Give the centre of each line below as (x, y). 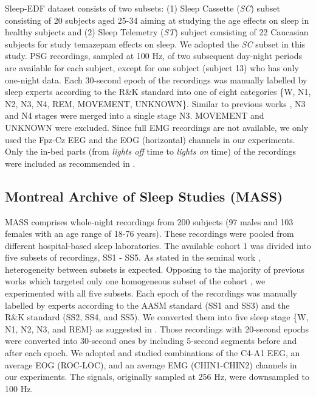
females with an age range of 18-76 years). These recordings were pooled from (149, 234)
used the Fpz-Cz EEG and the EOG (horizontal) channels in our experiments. (150, 139)
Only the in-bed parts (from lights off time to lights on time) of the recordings (150, 151)
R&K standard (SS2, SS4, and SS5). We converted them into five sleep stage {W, (157, 317)
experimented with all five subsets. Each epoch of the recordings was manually (151, 293)
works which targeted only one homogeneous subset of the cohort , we (135, 281)
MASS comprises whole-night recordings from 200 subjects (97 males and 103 (149, 221)
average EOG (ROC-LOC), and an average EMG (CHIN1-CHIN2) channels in (151, 364)
